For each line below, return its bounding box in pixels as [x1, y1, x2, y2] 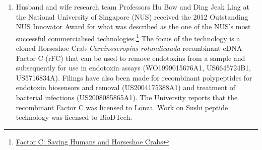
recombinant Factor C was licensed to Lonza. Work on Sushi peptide [16, 102, 228, 112]
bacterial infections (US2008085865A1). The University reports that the [16, 92, 238, 102]
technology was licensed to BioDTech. [16, 112, 133, 122]
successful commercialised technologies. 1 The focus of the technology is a [16, 31, 240, 43]
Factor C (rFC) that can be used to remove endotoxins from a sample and [16, 52, 245, 63]
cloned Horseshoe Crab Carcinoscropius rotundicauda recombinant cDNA [16, 43, 242, 53]
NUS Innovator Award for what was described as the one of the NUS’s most [16, 21, 251, 32]
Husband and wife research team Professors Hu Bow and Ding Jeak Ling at [16, 2, 249, 12]
